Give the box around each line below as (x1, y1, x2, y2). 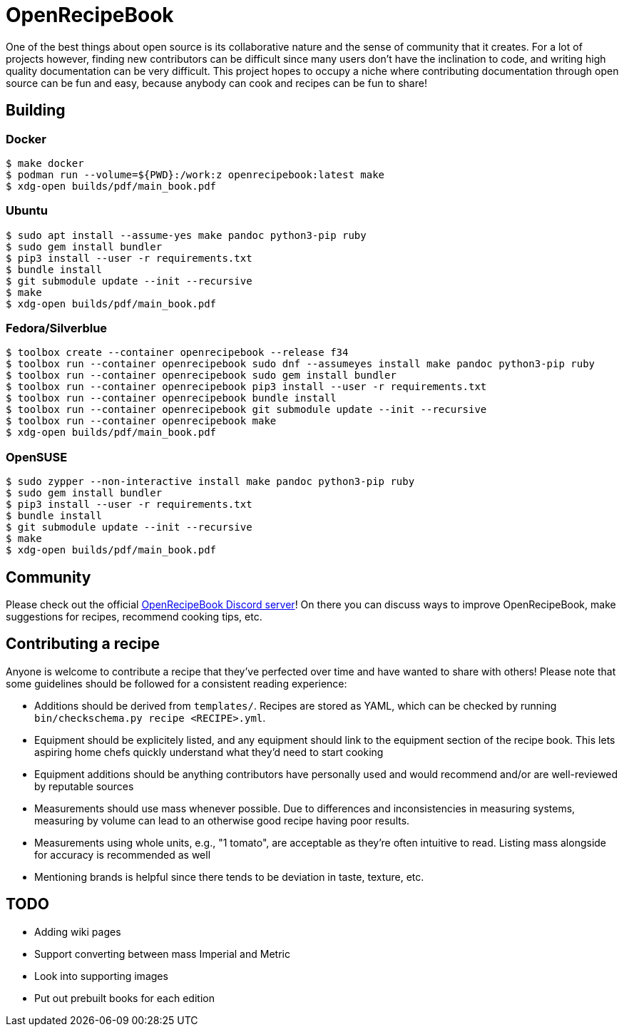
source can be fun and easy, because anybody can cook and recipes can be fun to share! (6, 76, 427, 89)
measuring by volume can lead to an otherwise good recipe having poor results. (34, 814, 410, 827)
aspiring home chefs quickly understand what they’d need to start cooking (34, 745, 384, 758)
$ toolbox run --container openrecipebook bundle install (6, 392, 337, 404)
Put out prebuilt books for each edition (34, 991, 215, 1004)
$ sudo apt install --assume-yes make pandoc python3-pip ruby (6, 229, 367, 241)
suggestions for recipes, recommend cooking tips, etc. (6, 610, 262, 623)
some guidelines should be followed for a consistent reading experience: (6, 677, 347, 690)
